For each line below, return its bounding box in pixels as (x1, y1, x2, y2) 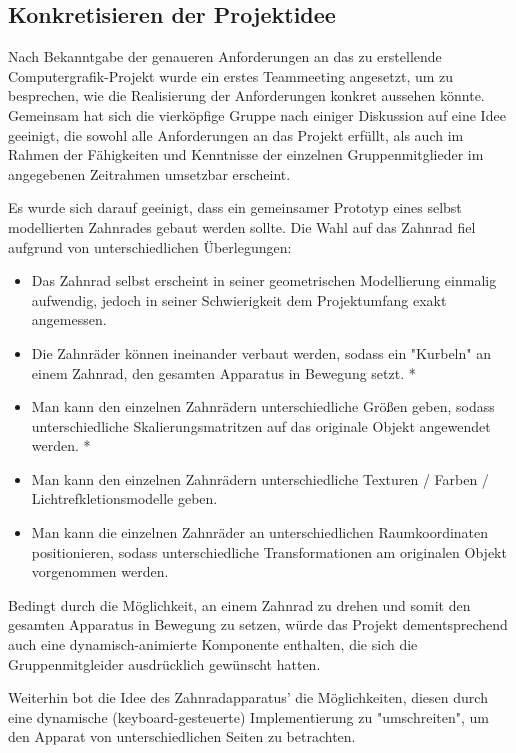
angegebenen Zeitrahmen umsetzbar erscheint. (8, 163, 291, 184)
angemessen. (31, 309, 107, 330)
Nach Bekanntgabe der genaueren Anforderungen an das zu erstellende (8, 46, 442, 67)
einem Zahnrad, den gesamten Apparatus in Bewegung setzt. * (31, 362, 416, 383)
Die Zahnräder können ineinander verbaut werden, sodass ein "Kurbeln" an (31, 342, 491, 363)
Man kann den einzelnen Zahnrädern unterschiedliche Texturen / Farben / (31, 468, 489, 489)
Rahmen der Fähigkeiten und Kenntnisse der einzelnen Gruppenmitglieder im (8, 144, 484, 165)
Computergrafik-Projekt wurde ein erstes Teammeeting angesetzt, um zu (8, 65, 454, 86)
